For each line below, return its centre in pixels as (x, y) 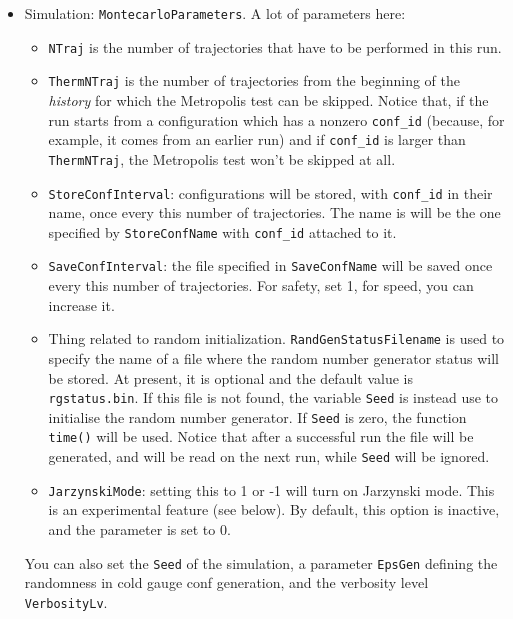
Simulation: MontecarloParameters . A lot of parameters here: (215, 13)
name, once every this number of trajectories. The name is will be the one (274, 212)
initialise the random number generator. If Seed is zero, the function (257, 416)
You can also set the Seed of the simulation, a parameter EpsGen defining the (261, 562)
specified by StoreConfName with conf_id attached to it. (222, 231)
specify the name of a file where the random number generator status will (273, 357)
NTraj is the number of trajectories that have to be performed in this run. (275, 46)
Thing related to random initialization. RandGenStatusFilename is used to (276, 338)
